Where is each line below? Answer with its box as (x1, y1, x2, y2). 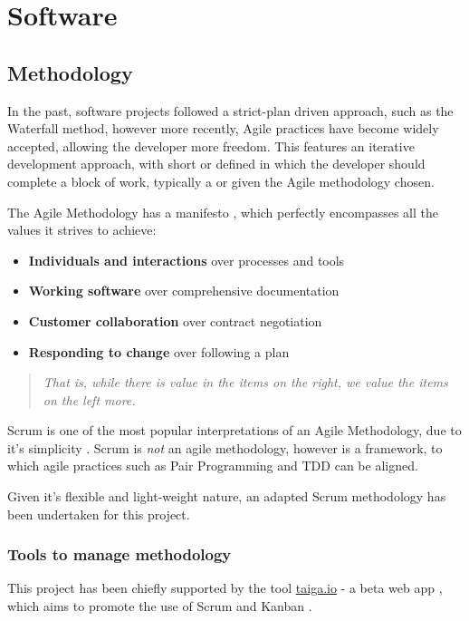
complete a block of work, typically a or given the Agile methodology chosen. (7, 171, 435, 190)
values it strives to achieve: (7, 220, 157, 239)
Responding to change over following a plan (28, 342, 290, 361)
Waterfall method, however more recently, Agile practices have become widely (7, 119, 439, 138)
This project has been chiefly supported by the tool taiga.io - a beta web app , (7, 578, 443, 597)
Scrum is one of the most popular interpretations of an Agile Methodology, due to (7, 421, 462, 440)
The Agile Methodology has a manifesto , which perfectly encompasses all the (7, 202, 439, 221)
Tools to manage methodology (7, 543, 232, 566)
